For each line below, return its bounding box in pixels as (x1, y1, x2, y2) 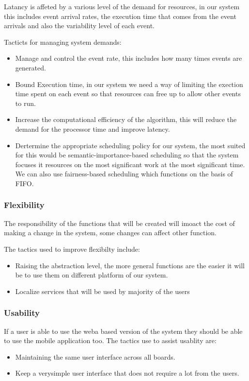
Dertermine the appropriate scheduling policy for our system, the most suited (15, 140, 246, 150)
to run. (15, 98, 36, 108)
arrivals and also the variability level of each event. (4, 20, 155, 31)
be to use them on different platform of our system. (15, 270, 168, 280)
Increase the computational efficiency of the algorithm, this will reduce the (15, 114, 237, 124)
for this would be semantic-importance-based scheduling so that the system (15, 150, 239, 160)
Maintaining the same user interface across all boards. (15, 351, 175, 362)
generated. (15, 62, 46, 72)
